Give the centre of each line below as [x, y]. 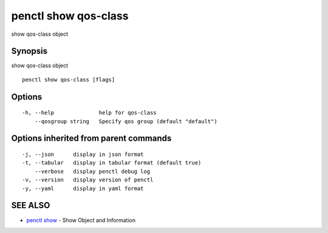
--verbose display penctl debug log [92, 171]
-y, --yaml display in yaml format [83, 188]
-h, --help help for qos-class [90, 113]
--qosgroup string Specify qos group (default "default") [126, 121]
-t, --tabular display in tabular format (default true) [112, 163]
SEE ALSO [31, 205]
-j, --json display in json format [83, 154]
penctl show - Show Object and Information [81, 220]
